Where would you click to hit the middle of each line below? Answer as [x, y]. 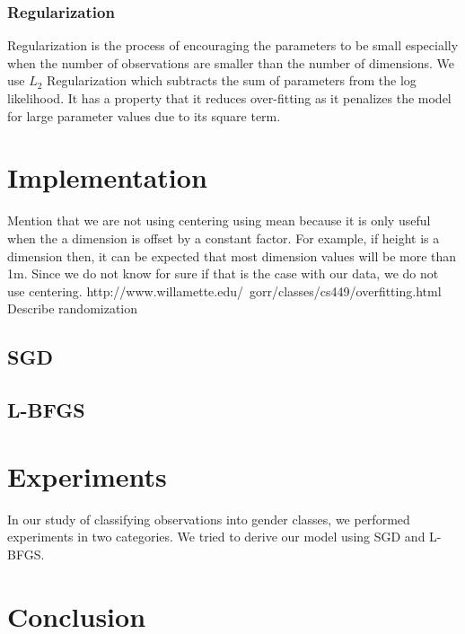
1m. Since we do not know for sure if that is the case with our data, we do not [223, 273]
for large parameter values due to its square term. [144, 115]
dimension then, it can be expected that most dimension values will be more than [232, 255]
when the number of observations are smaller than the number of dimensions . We [231, 62]
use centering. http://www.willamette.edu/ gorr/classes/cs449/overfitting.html [224, 291]
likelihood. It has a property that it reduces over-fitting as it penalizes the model [229, 98]
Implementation [107, 177]
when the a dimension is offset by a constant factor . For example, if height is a [224, 238]
